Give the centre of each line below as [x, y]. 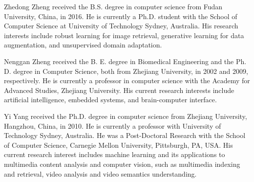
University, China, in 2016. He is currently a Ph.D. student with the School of [121, 16]
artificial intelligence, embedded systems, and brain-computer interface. [110, 100]
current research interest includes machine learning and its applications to [115, 154]
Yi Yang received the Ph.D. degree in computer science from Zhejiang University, [126, 116]
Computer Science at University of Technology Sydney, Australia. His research [121, 26]
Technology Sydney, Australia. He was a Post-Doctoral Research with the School [125, 135]
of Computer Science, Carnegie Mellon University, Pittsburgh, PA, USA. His [118, 145]
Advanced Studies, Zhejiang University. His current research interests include [119, 90]
